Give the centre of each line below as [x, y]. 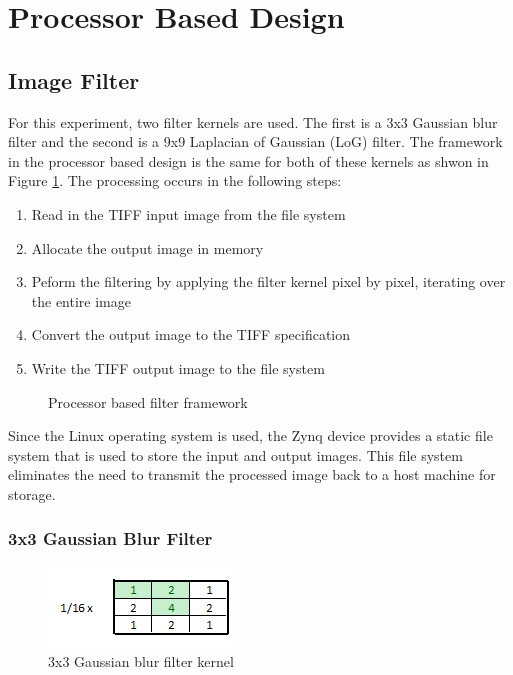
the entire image [81, 300]
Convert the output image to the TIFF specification [191, 334]
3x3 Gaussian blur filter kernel [141, 661]
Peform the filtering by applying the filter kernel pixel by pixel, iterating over [268, 281]
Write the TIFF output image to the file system [178, 367]
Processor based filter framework [148, 401]
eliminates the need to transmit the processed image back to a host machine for [252, 474]
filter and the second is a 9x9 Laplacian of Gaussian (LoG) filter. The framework [255, 141]
